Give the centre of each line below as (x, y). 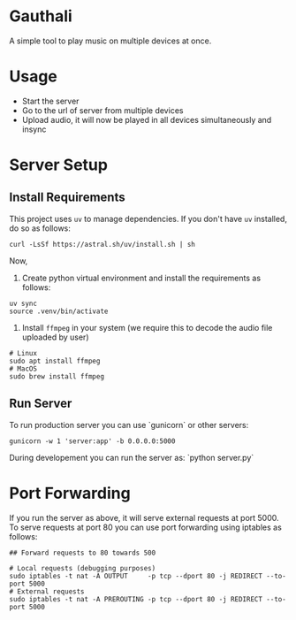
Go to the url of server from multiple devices (102, 110)
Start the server (50, 101)
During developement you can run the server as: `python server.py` (132, 457)
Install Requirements (67, 198)
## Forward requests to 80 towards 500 (83, 553)
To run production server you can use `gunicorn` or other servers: (129, 425)
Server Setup (59, 165)
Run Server (41, 404)
